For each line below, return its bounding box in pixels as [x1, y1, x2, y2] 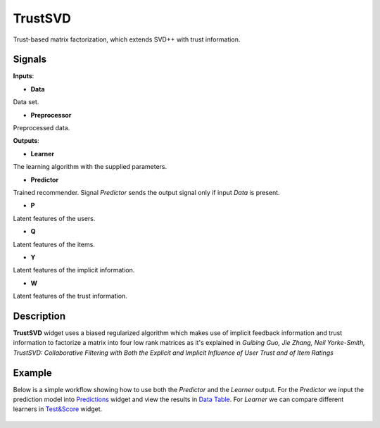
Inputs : [13, 72, 34, 80]
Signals [13, 53, 47, 65]
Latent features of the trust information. [13, 292, 128, 301]
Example [13, 367, 52, 379]
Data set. [13, 98, 39, 106]
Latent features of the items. [13, 240, 95, 248]
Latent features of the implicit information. [13, 266, 135, 275]
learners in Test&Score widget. [13, 405, 103, 413]
